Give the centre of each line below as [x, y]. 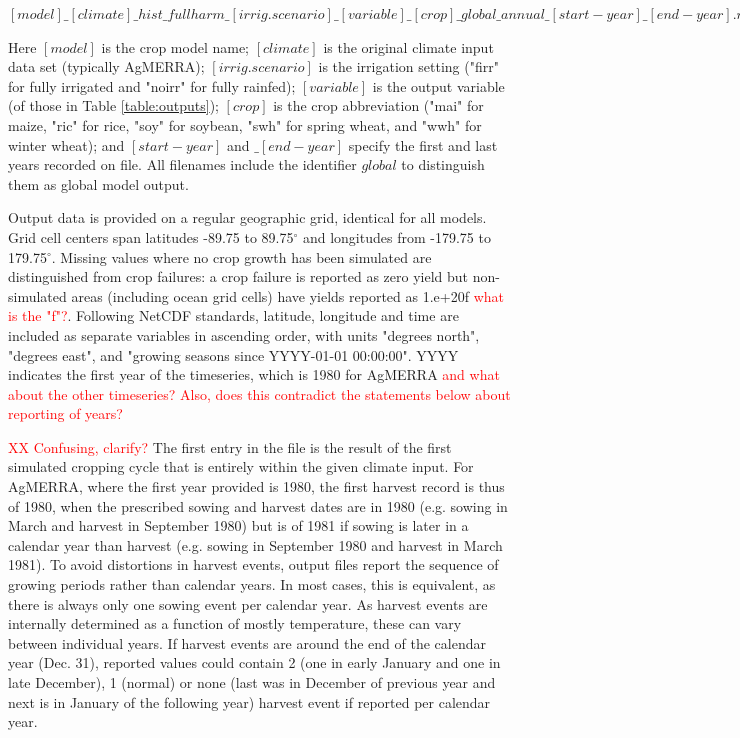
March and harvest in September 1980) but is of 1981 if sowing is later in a [238, 525]
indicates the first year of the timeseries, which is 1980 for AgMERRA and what [254, 374]
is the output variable [438, 85]
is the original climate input [408, 46]
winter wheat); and [66, 144]
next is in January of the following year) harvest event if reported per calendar [249, 701]
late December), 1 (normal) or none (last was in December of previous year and [252, 682]
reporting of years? [65, 413]
